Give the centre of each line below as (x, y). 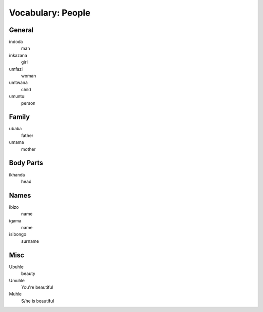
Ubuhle (16, 267)
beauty (28, 273)
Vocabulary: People (50, 13)
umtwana (18, 82)
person (28, 103)
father (27, 135)
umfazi (16, 69)
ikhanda (17, 175)
